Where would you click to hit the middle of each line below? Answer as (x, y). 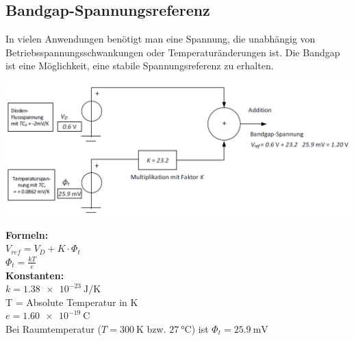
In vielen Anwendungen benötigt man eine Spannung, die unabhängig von (161, 39)
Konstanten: (35, 275)
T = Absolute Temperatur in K (72, 302)
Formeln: (27, 234)
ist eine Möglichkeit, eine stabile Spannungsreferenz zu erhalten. (140, 66)
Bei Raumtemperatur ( (54, 328)
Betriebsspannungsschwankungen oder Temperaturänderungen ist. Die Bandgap (173, 52)
